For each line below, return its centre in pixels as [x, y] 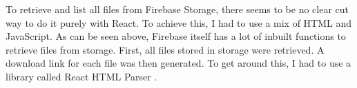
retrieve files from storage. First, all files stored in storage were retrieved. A [165, 49]
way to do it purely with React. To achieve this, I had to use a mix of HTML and [179, 22]
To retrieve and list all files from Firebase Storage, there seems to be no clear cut [177, 9]
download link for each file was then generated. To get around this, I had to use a [178, 63]
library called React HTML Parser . [81, 76]
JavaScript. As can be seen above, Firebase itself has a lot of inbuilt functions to [176, 36]
